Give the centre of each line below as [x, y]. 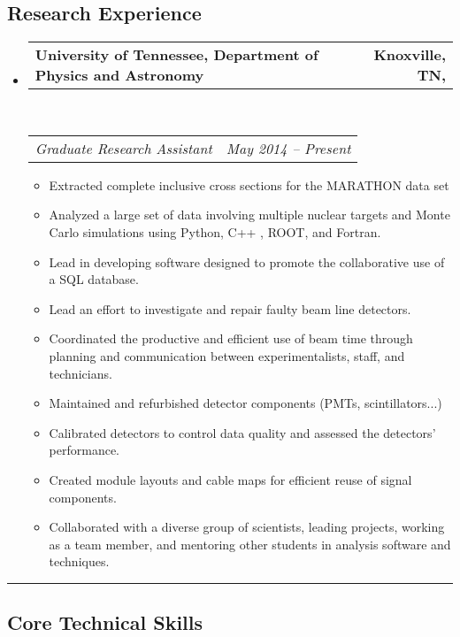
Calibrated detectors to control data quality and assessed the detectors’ [242, 432]
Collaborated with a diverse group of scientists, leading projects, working [247, 527]
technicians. [80, 373]
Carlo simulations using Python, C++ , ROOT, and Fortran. [215, 231]
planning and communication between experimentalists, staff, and [227, 355]
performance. [84, 450]
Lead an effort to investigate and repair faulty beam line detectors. [230, 308]
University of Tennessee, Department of [176, 55]
